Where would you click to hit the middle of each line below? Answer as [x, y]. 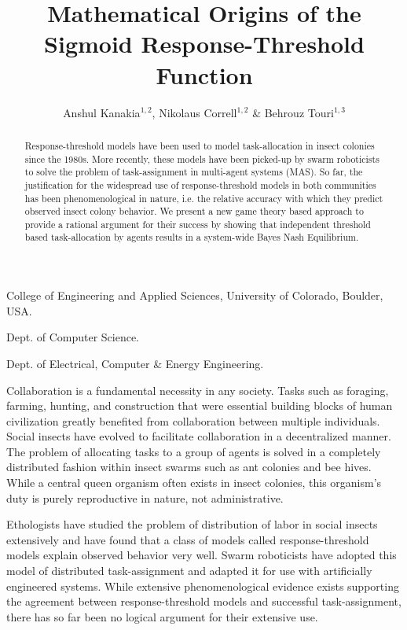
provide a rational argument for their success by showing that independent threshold [198, 224]
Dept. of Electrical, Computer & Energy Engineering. [135, 363]
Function [204, 74]
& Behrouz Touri [293, 112]
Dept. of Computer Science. [73, 337]
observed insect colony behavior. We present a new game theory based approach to [194, 211]
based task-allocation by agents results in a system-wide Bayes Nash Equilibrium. [192, 237]
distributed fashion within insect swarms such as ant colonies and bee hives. [189, 467]
